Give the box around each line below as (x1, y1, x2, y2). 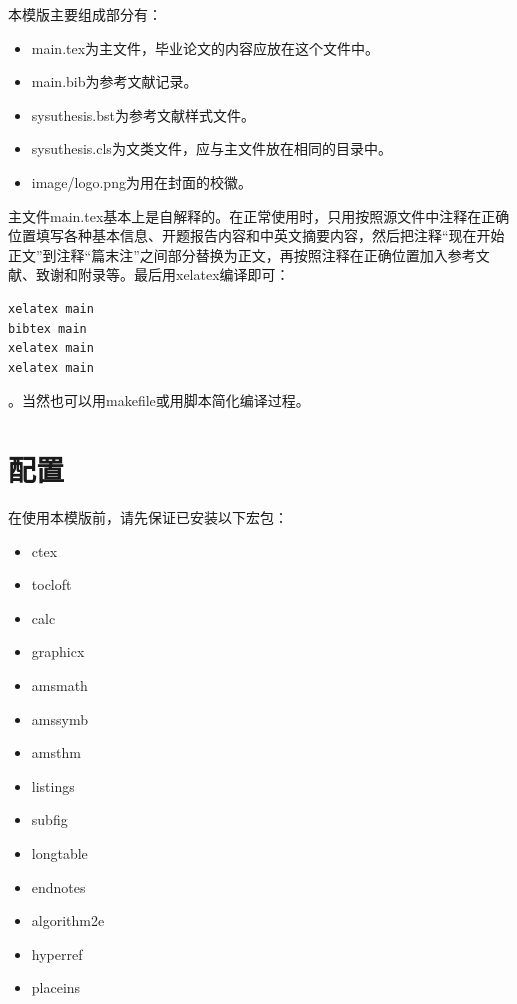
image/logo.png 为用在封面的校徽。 (31, 171, 252, 192)
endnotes (31, 876, 86, 897)
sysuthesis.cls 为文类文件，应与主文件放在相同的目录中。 (31, 138, 392, 159)
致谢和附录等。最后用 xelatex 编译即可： (35, 264, 290, 285)
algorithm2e (31, 910, 105, 931)
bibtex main (8, 321, 87, 336)
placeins (31, 977, 81, 998)
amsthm (31, 742, 81, 763)
